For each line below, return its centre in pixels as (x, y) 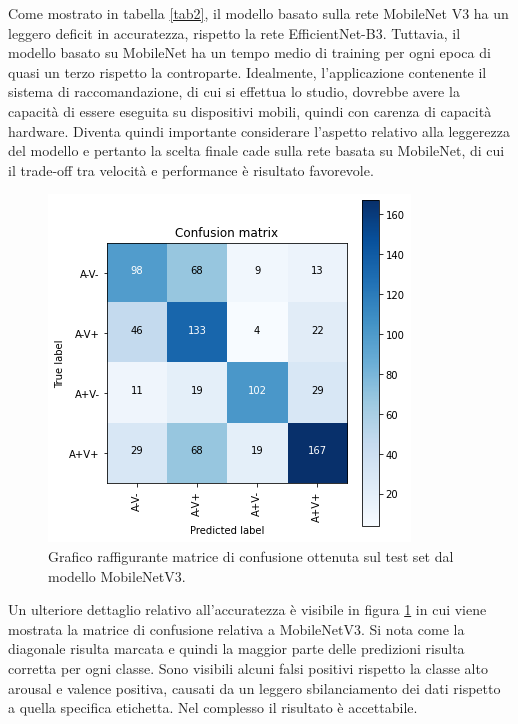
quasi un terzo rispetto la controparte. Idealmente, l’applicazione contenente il (247, 71)
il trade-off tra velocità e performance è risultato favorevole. (191, 169)
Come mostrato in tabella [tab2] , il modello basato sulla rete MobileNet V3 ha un (258, 13)
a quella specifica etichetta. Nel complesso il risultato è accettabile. (213, 707)
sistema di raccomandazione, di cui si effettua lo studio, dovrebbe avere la (234, 91)
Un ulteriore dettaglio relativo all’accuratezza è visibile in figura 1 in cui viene (247, 609)
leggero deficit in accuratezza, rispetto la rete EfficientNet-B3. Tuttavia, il (234, 32)
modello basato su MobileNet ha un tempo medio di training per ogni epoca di (249, 52)
